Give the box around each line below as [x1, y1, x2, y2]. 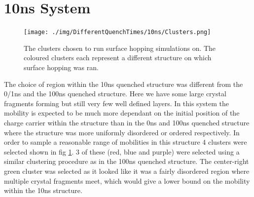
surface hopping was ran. [24, 62, 99, 72]
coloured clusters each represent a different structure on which [24, 52, 212, 63]
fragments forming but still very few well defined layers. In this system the [4, 98, 229, 108]
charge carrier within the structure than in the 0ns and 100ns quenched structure [4, 117, 250, 127]
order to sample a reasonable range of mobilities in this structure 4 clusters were [4, 137, 247, 147]
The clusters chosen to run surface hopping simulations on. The [24, 42, 216, 53]
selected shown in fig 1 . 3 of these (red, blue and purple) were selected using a [4, 146, 240, 157]
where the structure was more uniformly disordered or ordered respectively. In [4, 127, 240, 137]
